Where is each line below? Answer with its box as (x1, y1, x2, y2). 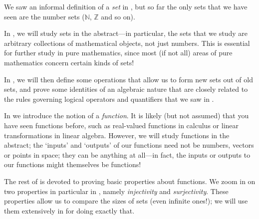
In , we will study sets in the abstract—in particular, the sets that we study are (4, 28, 248, 38)
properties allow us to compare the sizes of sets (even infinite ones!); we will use (4, 196, 248, 206)
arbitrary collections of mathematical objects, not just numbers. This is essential (4, 37, 250, 48)
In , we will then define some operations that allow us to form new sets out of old (4, 74, 253, 84)
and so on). (101, 11, 135, 21)
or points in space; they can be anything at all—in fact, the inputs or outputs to (4, 149, 251, 160)
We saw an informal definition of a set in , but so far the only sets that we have (4, 1, 248, 11)
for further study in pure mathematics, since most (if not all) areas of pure (4, 47, 233, 58)
